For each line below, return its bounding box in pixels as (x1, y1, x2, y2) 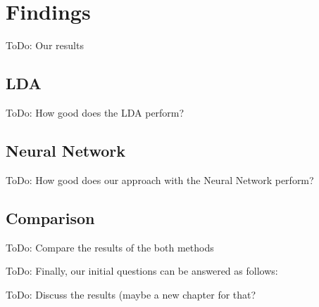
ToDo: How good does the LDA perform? (6, 105, 184, 119)
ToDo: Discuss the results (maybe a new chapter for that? (6, 287, 256, 301)
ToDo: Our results (6, 38, 84, 53)
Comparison (6, 207, 95, 228)
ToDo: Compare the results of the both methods (6, 240, 214, 254)
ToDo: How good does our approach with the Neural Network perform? (6, 172, 314, 187)
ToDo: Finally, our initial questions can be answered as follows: (6, 263, 278, 278)
